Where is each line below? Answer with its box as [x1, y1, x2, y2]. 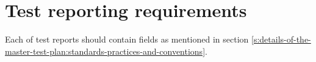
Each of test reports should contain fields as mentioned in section [5, 33, 249, 46]
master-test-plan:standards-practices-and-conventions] [5, 44, 206, 57]
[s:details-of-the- [251, 33, 311, 46]
